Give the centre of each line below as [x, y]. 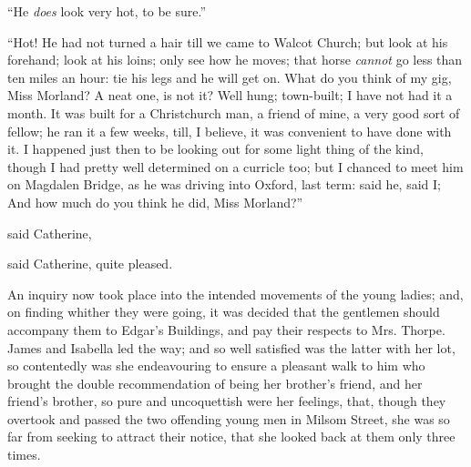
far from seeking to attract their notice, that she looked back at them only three [231, 437]
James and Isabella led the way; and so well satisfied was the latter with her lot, [231, 347]
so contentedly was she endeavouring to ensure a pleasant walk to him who [216, 365]
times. [24, 455]
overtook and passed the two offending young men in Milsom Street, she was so [229, 418]
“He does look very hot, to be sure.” [107, 11]
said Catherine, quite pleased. [90, 264]
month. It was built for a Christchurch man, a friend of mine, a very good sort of [234, 112]
